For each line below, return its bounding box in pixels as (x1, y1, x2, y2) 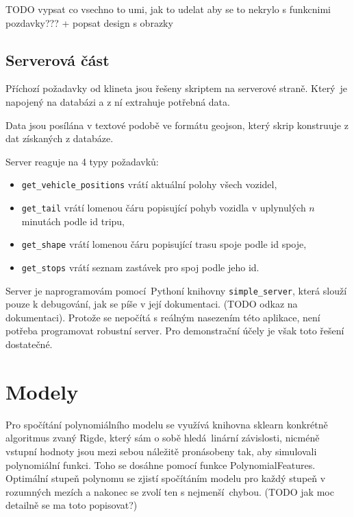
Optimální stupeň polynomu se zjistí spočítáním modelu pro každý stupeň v (5, 471, 326, 485)
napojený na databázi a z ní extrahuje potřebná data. (5, 94, 230, 108)
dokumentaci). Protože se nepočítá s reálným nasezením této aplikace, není (5, 310, 320, 324)
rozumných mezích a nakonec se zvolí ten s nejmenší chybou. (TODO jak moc (5, 484, 334, 498)
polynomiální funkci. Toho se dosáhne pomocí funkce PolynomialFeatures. (5, 457, 316, 472)
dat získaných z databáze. (5, 131, 114, 146)
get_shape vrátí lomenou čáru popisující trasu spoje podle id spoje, (21, 237, 307, 251)
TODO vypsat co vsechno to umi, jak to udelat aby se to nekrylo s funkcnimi (5, 2, 331, 16)
